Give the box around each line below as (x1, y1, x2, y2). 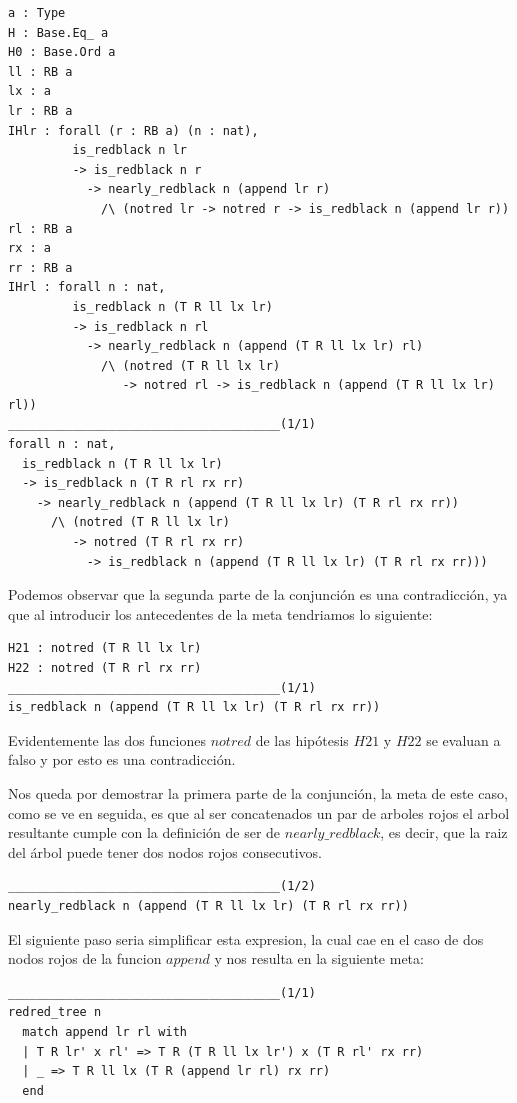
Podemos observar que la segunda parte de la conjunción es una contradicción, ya (8, 584, 508, 605)
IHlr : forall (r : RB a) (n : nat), (8, 123, 259, 138)
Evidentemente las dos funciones (8, 729, 206, 750)
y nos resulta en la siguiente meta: (214, 948, 424, 969)
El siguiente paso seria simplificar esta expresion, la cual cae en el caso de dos (8, 928, 484, 949)
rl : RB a (8, 221, 73, 236)
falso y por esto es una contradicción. (8, 749, 236, 770)
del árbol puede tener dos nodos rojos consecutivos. (8, 841, 322, 862)
